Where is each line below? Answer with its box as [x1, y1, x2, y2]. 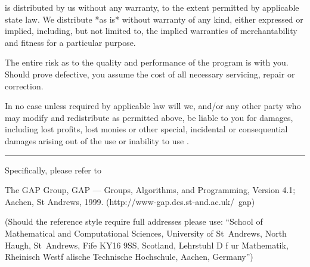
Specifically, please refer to [5, 163, 101, 176]
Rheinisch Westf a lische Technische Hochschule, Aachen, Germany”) [5, 250, 253, 263]
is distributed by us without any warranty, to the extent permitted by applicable [5, 1, 299, 13]
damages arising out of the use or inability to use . [5, 134, 189, 147]
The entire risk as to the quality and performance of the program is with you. [5, 56, 289, 69]
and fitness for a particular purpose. [5, 36, 136, 48]
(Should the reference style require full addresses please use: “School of [5, 215, 263, 228]
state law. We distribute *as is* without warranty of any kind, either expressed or [5, 13, 303, 25]
